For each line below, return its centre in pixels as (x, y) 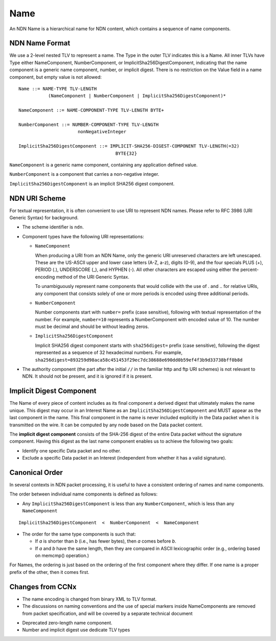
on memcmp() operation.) (62, 555)
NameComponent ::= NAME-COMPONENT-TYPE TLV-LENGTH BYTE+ (91, 110)
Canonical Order (36, 472)
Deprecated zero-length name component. (67, 623)
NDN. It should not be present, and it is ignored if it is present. (87, 376)
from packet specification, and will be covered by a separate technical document (107, 613)
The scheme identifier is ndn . (53, 227)
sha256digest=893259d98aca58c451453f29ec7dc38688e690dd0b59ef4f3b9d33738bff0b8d (139, 360)
